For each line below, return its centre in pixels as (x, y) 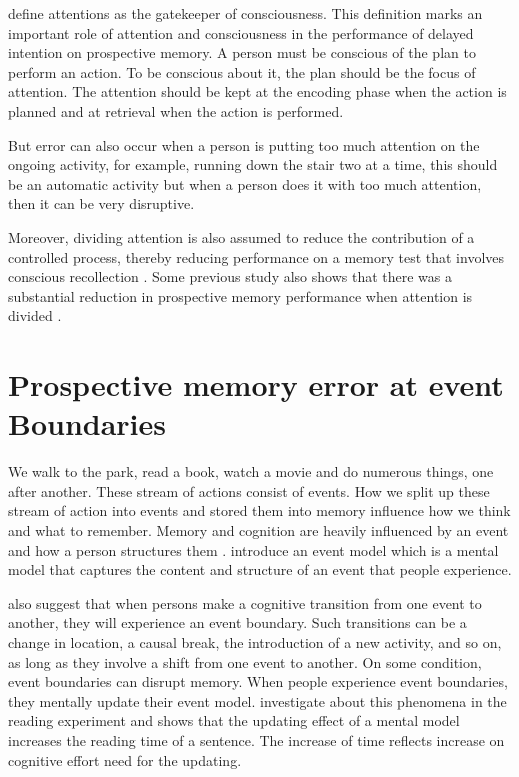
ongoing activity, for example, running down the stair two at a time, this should (253, 164)
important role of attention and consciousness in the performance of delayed (241, 32)
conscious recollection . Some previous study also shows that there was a (230, 276)
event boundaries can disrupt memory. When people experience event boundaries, (258, 681)
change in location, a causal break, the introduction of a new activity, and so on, (255, 641)
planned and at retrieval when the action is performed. (176, 110)
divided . (35, 315)
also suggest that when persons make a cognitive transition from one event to (245, 602)
